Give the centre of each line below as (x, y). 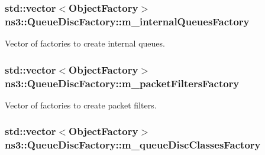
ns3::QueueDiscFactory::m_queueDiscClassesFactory (133, 145)
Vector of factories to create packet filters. (81, 105)
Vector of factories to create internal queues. (85, 43)
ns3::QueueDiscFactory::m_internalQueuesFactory (127, 21)
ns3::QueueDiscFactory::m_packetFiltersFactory (122, 83)
